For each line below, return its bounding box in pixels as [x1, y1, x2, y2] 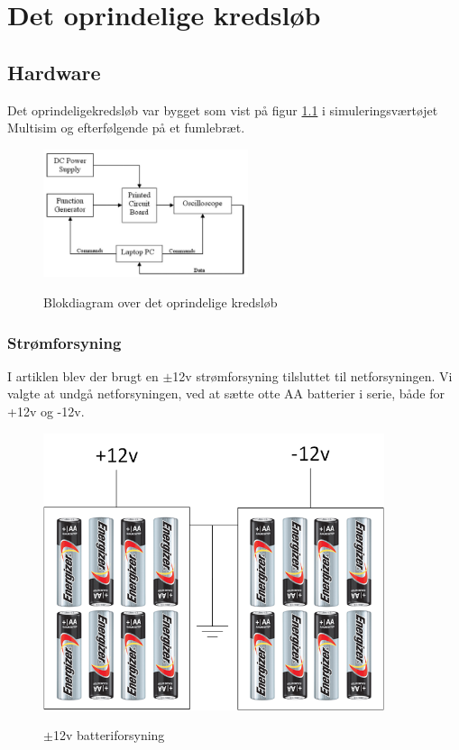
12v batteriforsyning [52, 726, 165, 745]
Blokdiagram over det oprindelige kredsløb [43, 293, 278, 312]
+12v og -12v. [7, 402, 85, 421]
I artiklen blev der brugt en [7, 366, 159, 385]
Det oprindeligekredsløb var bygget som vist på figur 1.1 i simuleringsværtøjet [7, 100, 438, 119]
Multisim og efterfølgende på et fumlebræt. [7, 118, 245, 137]
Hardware [7, 58, 101, 86]
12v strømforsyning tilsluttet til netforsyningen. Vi [172, 366, 453, 385]
